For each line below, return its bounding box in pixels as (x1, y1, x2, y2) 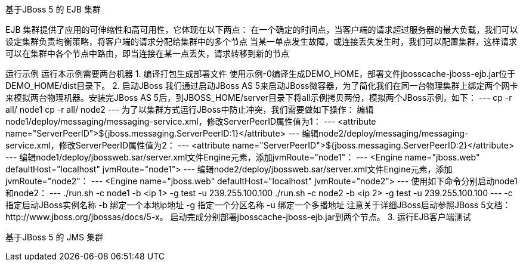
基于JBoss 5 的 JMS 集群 (5, 232, 104, 242)
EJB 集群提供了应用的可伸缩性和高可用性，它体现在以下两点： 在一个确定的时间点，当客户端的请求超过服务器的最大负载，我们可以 (5, 24, 518, 35)
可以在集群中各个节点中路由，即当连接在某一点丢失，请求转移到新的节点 (5, 48, 289, 58)
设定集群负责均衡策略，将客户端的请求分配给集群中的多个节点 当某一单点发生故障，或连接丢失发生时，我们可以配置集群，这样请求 (5, 36, 517, 47)
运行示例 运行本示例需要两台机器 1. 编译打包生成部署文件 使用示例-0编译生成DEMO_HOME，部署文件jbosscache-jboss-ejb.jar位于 (5, 69, 516, 79)
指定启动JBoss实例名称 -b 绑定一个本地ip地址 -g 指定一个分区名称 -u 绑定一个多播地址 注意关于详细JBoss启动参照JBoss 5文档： (5, 200, 511, 210)
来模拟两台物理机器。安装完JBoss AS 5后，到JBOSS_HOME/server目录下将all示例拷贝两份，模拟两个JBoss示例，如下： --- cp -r (5, 92, 512, 103)
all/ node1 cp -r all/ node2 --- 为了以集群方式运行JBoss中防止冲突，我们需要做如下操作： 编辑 (5, 104, 374, 115)
